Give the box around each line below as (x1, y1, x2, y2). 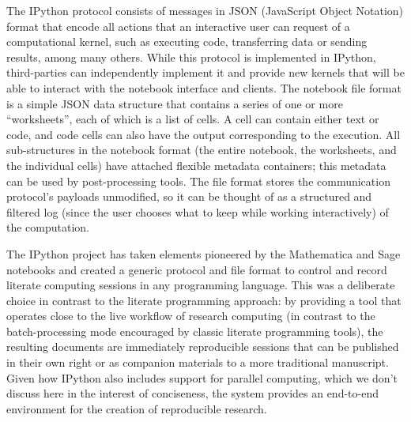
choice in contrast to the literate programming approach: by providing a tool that (6, 292, 402, 308)
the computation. (6, 219, 90, 235)
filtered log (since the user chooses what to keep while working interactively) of (6, 203, 389, 220)
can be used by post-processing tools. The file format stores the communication (6, 172, 390, 189)
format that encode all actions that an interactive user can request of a (6, 17, 350, 34)
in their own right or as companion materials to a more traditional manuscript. (6, 354, 389, 371)
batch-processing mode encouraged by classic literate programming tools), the (6, 322, 383, 339)
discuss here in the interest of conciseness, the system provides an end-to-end (6, 385, 379, 401)
